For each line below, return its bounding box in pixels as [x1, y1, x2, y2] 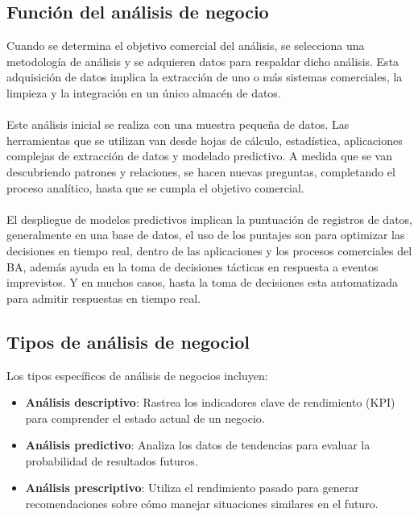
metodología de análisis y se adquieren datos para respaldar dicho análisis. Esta [6, 52, 399, 69]
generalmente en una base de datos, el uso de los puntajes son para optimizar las [6, 226, 405, 243]
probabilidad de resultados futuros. [25, 452, 198, 469]
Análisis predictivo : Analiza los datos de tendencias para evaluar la [25, 436, 370, 453]
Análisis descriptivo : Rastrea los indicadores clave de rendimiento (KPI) [25, 394, 395, 411]
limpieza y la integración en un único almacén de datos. [6, 84, 281, 101]
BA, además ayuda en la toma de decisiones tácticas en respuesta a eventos [6, 258, 379, 275]
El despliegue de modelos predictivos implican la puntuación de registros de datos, [6, 210, 412, 227]
